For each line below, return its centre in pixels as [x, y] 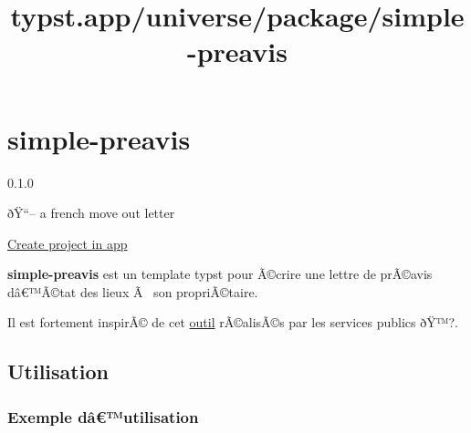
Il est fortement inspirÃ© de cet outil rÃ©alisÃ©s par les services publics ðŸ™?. [233, 322]
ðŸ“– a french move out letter [91, 213]
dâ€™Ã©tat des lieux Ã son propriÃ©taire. [133, 291]
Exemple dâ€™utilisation [103, 416]
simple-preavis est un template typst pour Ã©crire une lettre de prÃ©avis [220, 274]
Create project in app [68, 243]
